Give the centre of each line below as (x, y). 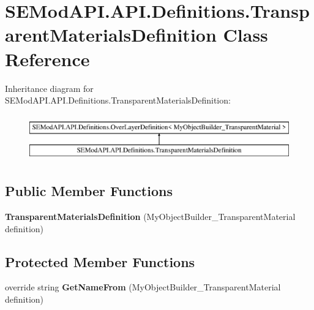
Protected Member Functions (100, 261)
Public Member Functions (89, 191)
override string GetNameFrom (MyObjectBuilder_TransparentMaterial (143, 287)
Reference (47, 59)
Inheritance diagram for (49, 88)
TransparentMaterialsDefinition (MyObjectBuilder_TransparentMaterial (150, 217)
